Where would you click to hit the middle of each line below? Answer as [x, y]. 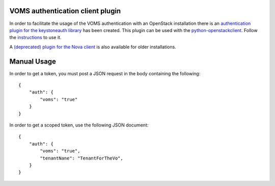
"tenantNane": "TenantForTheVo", [81, 158]
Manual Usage [33, 61]
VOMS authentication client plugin [65, 11]
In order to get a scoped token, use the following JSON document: [79, 125]
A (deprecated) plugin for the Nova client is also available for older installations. [93, 47]
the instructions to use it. [35, 38]
